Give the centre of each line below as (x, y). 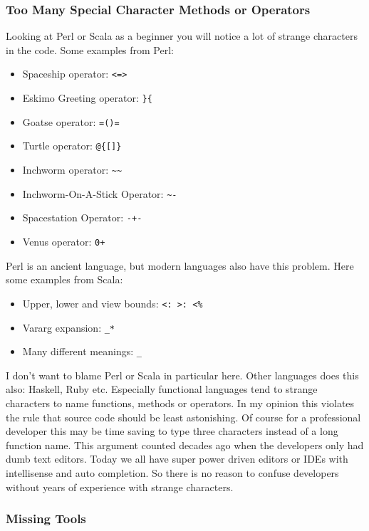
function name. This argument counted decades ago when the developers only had (185, 445)
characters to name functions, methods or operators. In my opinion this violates (180, 403)
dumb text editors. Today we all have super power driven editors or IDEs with (177, 459)
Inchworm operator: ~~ (72, 170)
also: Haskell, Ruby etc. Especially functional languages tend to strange (162, 389)
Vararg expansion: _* (69, 327)
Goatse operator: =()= (71, 121)
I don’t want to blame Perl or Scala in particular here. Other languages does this (182, 375)
